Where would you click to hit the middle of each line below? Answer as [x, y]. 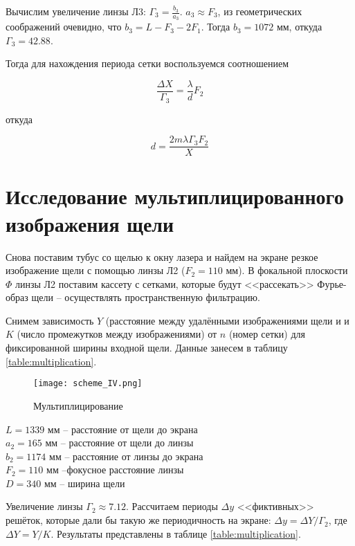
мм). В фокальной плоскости [287, 270]
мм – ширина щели [84, 483]
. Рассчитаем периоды [172, 506]
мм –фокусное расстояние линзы [115, 470]
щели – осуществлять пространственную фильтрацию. [146, 297]
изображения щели [90, 223]
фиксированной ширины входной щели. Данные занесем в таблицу [147, 348]
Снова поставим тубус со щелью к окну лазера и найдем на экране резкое [162, 256]
